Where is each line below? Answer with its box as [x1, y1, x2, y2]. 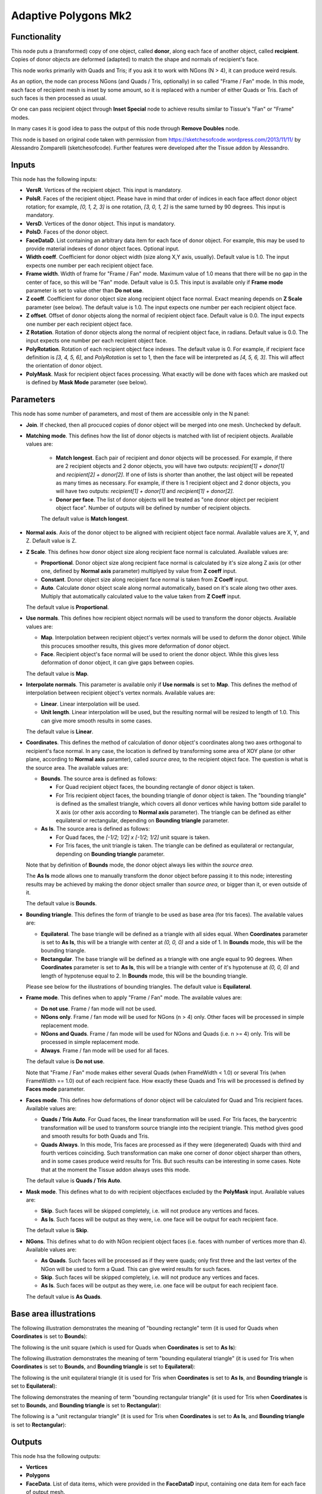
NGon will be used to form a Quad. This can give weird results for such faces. [41, 1265, 232, 1272]
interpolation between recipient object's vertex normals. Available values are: [26, 689, 216, 696]
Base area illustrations [11, 1309, 96, 1319]
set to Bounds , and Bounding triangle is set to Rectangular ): [11, 1401, 162, 1409]
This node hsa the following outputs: [11, 1452, 101, 1459]
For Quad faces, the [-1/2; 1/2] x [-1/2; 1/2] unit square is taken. [55, 834, 210, 841]
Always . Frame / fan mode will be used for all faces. [41, 1046, 169, 1054]
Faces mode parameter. [26, 1085, 85, 1093]
